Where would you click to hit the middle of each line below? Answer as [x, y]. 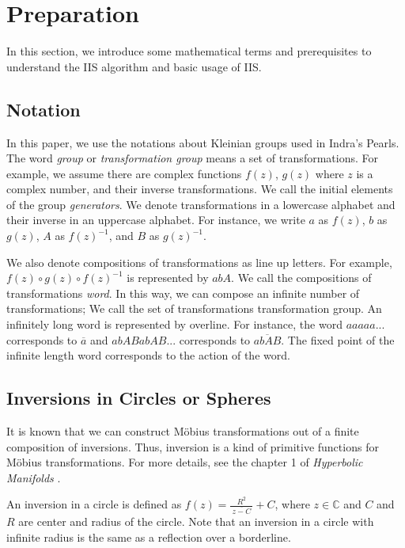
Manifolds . [34, 477]
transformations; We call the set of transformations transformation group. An [194, 308]
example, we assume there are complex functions [124, 173]
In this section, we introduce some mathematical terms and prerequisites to [189, 51]
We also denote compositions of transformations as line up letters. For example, [199, 262]
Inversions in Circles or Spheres [139, 398]
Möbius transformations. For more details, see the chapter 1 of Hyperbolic [185, 462]
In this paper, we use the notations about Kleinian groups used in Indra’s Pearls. [203, 142]
